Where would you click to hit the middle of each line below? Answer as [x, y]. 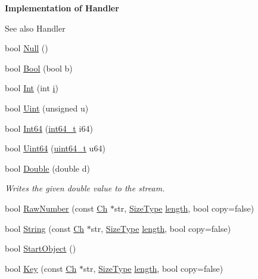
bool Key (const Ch [41, 268]
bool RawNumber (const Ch [56, 208]
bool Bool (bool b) [39, 68]
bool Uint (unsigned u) [47, 108]
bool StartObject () [41, 248]
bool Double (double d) [47, 168]
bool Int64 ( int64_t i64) [49, 128]
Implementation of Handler [62, 8]
